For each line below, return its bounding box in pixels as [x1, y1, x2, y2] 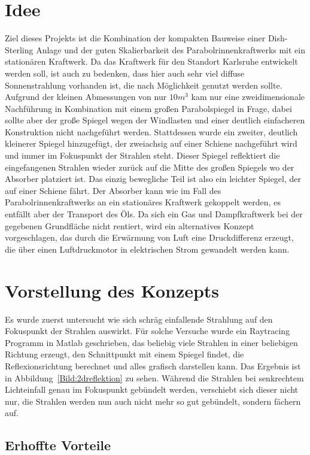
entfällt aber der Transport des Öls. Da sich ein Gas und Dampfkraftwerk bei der [5, 208, 303, 220]
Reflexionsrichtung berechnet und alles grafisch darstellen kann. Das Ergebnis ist [5, 359, 301, 372]
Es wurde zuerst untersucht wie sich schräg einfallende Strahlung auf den [5, 313, 273, 325]
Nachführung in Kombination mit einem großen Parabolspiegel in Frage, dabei [5, 102, 292, 114]
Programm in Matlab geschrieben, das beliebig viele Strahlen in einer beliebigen [5, 336, 298, 348]
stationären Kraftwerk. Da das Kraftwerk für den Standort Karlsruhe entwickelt [5, 55, 298, 68]
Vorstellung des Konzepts [5, 278, 220, 302]
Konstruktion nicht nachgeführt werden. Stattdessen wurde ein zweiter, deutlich [5, 125, 298, 138]
